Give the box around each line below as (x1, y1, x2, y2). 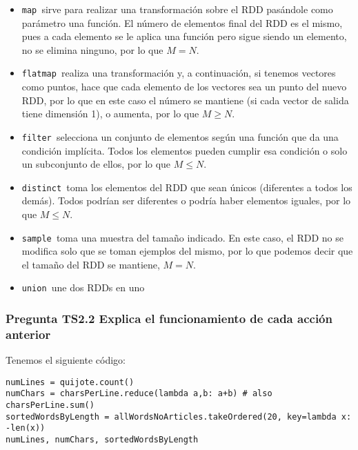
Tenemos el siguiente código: (6, 353, 126, 367)
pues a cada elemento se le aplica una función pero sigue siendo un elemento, (21, 29, 347, 43)
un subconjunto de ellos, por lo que (21, 157, 171, 171)
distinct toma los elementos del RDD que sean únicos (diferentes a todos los (21, 179, 352, 194)
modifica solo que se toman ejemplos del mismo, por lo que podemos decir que (21, 244, 353, 258)
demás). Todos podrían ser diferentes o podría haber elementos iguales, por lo (21, 193, 351, 208)
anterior (6, 325, 51, 342)
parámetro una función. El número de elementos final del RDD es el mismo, (21, 15, 343, 30)
